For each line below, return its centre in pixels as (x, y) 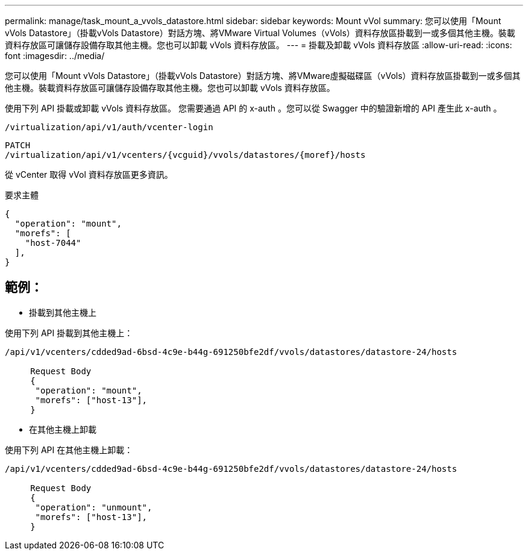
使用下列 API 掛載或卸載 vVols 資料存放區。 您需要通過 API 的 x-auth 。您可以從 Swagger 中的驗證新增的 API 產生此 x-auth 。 (253, 108)
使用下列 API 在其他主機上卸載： (69, 450)
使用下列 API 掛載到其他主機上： (69, 333)
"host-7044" (53, 243)
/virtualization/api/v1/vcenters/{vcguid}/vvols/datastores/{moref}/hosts (185, 155)
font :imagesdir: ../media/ (55, 56)
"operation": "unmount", (94, 507)
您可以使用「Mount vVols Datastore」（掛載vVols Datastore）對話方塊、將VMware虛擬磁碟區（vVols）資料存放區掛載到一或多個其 (263, 76)
